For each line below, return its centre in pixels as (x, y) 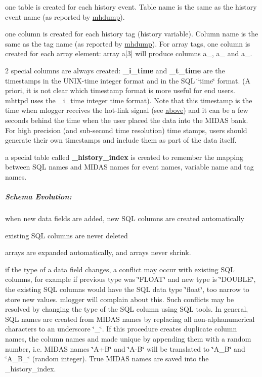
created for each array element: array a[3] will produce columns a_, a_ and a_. (129, 53)
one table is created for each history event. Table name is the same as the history (131, 7)
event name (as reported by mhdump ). (65, 16)
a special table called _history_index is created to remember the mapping (124, 157)
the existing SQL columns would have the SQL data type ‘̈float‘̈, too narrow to (127, 289)
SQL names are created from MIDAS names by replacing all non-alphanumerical (130, 319)
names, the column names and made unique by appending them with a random (128, 339)
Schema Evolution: (38, 197)
